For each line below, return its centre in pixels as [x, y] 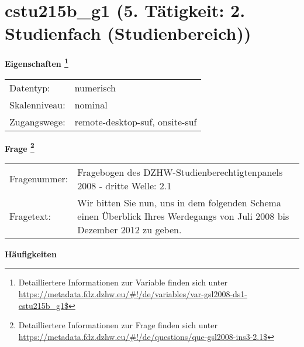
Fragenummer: [39, 179]
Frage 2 [20, 147]
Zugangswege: [37, 121]
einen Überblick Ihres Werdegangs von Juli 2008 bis [183, 216]
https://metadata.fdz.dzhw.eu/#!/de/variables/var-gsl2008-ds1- [133, 294]
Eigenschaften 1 [37, 62]
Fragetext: [30, 216]
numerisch [95, 87]
